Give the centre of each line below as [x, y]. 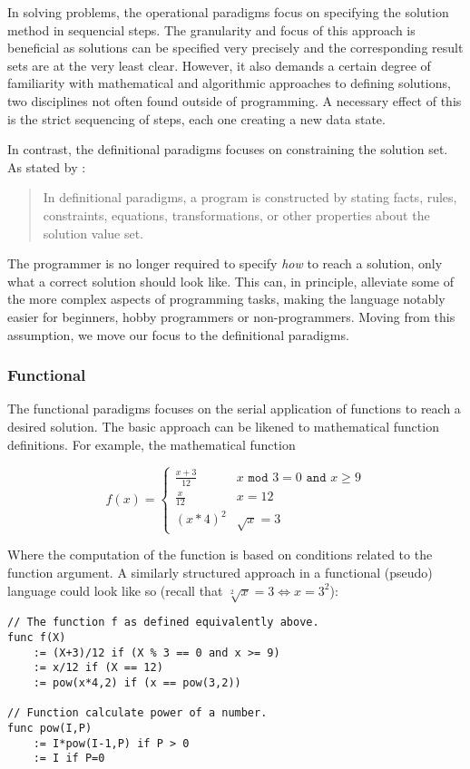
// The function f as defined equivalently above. [163, 623]
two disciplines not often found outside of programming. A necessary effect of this [235, 100]
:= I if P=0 [69, 759]
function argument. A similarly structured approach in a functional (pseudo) [220, 573]
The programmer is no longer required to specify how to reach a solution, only [225, 263]
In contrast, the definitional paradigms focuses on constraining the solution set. [228, 149]
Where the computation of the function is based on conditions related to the [220, 555]
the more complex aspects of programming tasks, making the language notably [226, 299]
